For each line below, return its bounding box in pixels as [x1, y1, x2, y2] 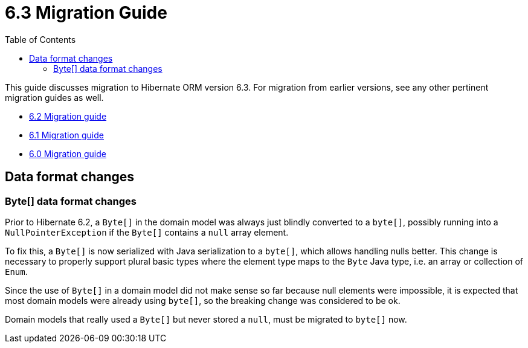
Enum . [5, 266, 28, 277]
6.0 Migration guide [29, 148, 106, 159]
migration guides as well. [5, 92, 104, 103]
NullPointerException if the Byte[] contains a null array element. [5, 227, 289, 237]
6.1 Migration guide [29, 129, 104, 140]
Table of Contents [5, 34, 76, 45]
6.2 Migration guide [29, 111, 107, 121]
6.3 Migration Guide [5, 2, 167, 23]
